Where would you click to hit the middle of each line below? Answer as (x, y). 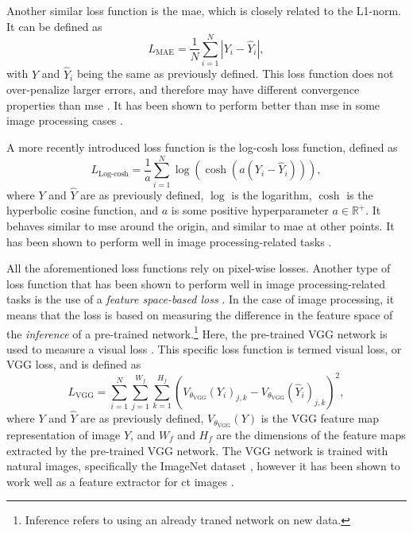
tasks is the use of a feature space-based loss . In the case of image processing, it (201, 299)
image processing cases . (65, 120)
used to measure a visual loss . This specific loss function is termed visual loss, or (204, 348)
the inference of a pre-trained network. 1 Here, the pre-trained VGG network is (197, 332)
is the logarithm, (272, 194)
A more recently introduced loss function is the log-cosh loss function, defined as (202, 147)
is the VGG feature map (320, 418)
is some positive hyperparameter (250, 210)
